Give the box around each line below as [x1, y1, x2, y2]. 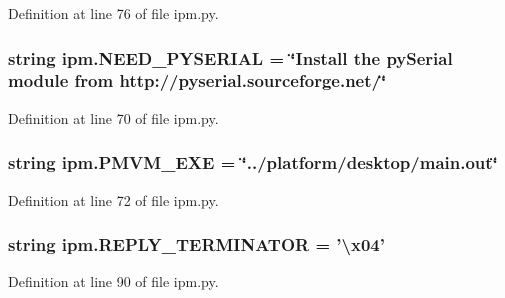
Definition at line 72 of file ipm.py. [8, 189, 219, 210]
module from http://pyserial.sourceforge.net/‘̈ [8, 68, 387, 93]
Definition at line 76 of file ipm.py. [8, 3, 219, 23]
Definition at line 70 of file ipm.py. [8, 107, 219, 128]
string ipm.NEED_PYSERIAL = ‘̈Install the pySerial [8, 45, 453, 70]
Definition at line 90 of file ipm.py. [8, 271, 219, 292]
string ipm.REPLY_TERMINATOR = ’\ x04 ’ [8, 232, 385, 257]
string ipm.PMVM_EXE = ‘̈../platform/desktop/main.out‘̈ [8, 150, 498, 175]
